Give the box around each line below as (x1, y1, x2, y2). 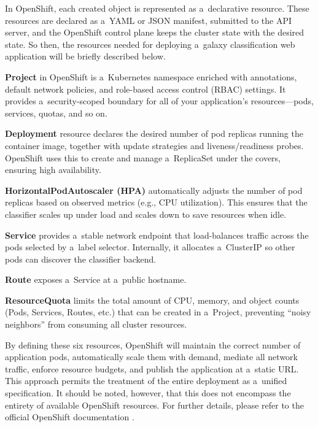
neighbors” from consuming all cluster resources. (5, 318, 187, 331)
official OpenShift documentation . (5, 410, 134, 423)
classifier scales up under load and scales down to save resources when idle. (5, 207, 287, 220)
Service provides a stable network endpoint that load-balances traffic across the (5, 228, 309, 241)
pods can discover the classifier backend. (5, 252, 157, 265)
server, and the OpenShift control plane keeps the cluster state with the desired (5, 26, 304, 39)
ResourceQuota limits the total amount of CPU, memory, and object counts (5, 293, 300, 306)
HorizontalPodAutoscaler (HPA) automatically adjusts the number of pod (5, 183, 303, 196)
